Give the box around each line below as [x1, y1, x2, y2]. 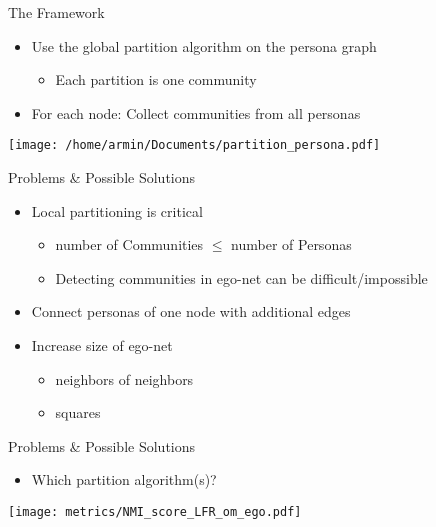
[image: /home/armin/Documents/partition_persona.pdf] [8, 138, 381, 153]
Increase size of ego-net [31, 335, 173, 355]
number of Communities [55, 234, 204, 255]
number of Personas [231, 234, 352, 255]
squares [55, 402, 101, 423]
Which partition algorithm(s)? [31, 469, 217, 490]
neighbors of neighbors [55, 368, 194, 389]
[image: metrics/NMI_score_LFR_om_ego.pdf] [8, 504, 302, 519]
